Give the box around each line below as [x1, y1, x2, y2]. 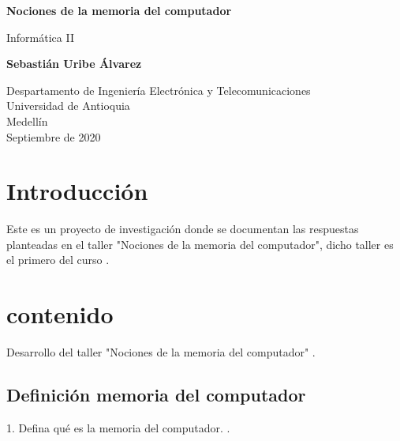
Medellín [6, 112, 48, 129]
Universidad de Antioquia [6, 97, 130, 114]
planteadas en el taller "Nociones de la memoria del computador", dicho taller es [6, 236, 394, 252]
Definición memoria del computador [6, 383, 306, 407]
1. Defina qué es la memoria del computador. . [6, 419, 230, 435]
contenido [6, 298, 114, 330]
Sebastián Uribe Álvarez [6, 55, 142, 72]
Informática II [6, 28, 74, 45]
